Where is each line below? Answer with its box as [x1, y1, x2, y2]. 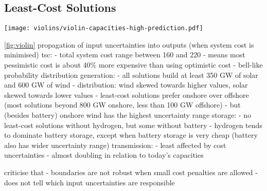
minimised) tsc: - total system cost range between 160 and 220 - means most [4, 49, 245, 60]
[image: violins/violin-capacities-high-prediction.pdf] [4, 25, 203, 32]
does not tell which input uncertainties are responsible [4, 177, 175, 187]
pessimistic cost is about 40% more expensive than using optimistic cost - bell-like [4, 59, 263, 70]
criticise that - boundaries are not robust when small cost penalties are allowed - [4, 166, 258, 177]
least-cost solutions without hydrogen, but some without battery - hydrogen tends [4, 119, 262, 130]
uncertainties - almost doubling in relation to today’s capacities [4, 150, 204, 160]
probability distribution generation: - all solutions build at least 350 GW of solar [4, 69, 258, 80]
